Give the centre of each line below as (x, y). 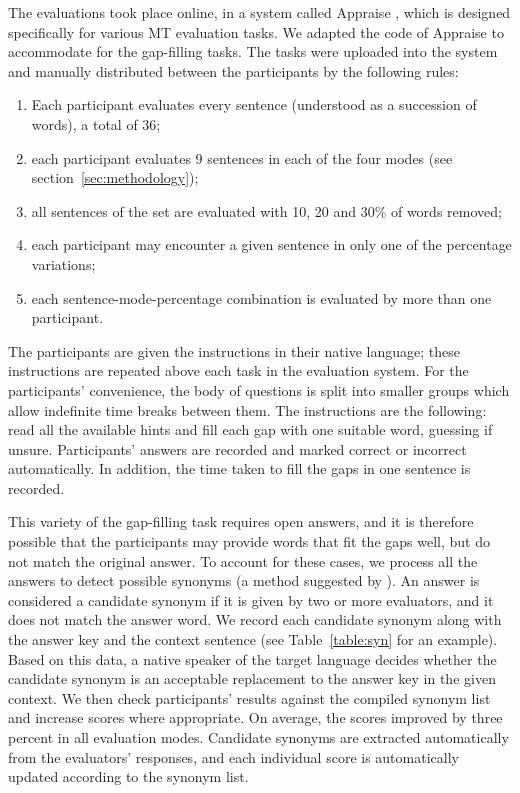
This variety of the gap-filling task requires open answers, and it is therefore (241, 521)
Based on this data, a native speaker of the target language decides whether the (252, 658)
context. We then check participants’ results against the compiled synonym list (249, 697)
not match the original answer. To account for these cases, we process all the (243, 560)
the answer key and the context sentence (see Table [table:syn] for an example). (253, 639)
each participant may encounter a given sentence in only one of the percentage (271, 244)
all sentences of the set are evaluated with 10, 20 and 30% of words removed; (266, 210)
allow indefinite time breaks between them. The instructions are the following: (247, 409)
